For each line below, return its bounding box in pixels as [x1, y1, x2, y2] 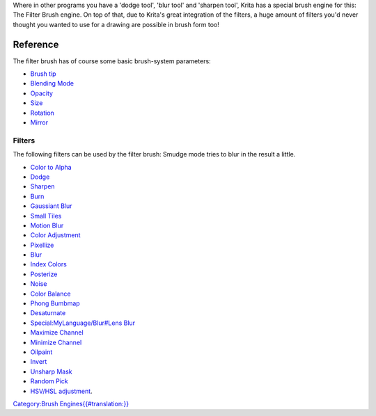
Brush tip [30, 70, 56, 78]
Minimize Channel [30, 338, 82, 346]
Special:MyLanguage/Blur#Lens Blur [30, 319, 136, 327]
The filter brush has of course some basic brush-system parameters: [13, 56, 212, 65]
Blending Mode [30, 79, 75, 88]
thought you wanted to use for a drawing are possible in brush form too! [13, 20, 219, 29]
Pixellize [30, 241, 54, 249]
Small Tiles [30, 211, 62, 220]
